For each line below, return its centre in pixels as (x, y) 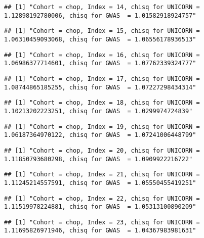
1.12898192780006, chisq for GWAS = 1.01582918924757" (100, 15)
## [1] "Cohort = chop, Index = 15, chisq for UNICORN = (102, 31)
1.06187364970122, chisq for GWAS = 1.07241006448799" (100, 135)
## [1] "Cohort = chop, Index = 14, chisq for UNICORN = (102, 7)
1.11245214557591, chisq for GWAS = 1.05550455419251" (100, 183)
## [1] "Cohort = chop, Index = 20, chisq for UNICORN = (102, 150)
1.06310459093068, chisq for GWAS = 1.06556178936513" (100, 39)
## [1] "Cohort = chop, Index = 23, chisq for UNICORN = (102, 222)
